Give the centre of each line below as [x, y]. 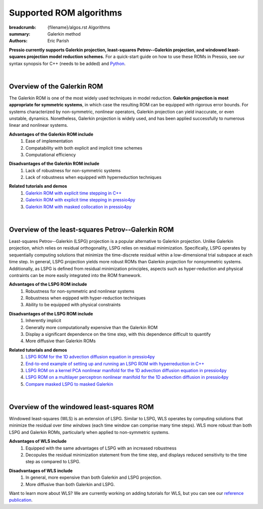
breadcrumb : [23, 27]
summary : [20, 34]
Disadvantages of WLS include [41, 470]
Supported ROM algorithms [66, 13]
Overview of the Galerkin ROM [56, 86]
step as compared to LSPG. [53, 462]
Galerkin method [64, 34]
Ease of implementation [49, 141]
